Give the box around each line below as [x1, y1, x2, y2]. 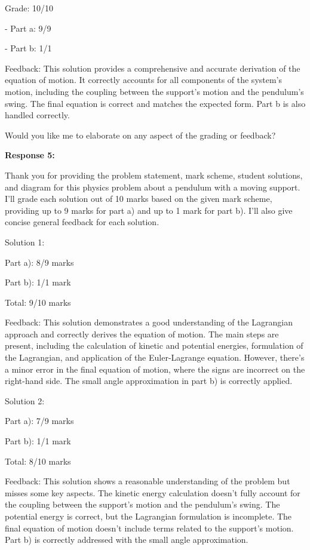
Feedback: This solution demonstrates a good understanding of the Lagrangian [5, 316, 293, 328]
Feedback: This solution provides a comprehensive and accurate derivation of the [5, 62, 300, 74]
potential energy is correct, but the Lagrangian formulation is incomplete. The [5, 510, 292, 522]
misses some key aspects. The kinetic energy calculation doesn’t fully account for [5, 486, 300, 499]
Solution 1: [5, 235, 45, 248]
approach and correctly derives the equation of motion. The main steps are [5, 327, 279, 340]
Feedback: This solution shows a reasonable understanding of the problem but [5, 475, 290, 487]
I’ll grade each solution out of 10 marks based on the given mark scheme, [5, 192, 272, 205]
